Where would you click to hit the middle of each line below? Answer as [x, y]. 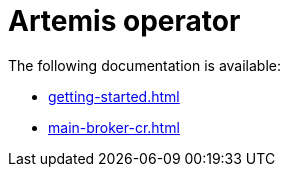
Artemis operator [124, 21]
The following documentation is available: [145, 65]
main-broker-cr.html [114, 127]
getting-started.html [114, 96]
